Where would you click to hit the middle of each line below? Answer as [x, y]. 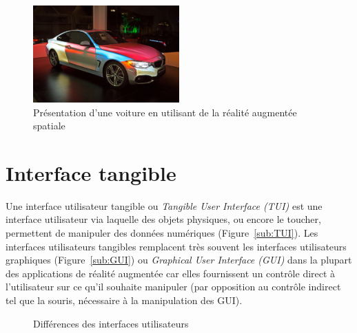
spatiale [49, 126]
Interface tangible [91, 172]
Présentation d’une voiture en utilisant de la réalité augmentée [165, 112]
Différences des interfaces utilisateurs [111, 323]
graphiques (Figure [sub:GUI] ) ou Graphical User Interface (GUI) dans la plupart [179, 260]
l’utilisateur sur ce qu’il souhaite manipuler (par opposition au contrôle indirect [173, 287]
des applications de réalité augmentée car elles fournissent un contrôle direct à [171, 273]
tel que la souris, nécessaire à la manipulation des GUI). [124, 300]
